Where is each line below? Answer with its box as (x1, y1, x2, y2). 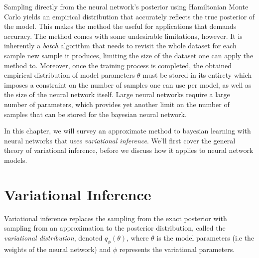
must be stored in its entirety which (142, 70, 252, 80)
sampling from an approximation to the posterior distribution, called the (4, 223, 226, 233)
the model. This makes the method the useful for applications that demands (4, 21, 237, 31)
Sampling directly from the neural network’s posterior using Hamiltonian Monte (4, 1, 249, 11)
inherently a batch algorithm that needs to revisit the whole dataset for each (4, 40, 237, 51)
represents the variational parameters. (119, 244, 235, 254)
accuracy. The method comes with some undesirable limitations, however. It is (4, 30, 243, 41)
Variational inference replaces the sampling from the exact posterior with (4, 213, 227, 223)
